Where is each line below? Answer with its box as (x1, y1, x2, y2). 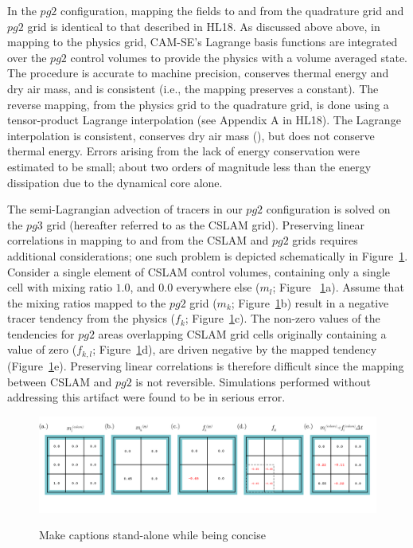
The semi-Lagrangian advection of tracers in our (7, 201, 243, 217)
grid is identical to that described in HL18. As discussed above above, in (27, 18, 380, 34)
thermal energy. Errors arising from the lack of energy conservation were (7, 143, 360, 159)
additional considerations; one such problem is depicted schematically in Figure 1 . (7, 247, 408, 264)
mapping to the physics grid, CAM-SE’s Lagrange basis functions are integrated (7, 33, 398, 50)
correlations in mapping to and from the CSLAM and (7, 232, 269, 249)
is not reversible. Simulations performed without (135, 373, 371, 389)
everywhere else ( (176, 279, 260, 296)
